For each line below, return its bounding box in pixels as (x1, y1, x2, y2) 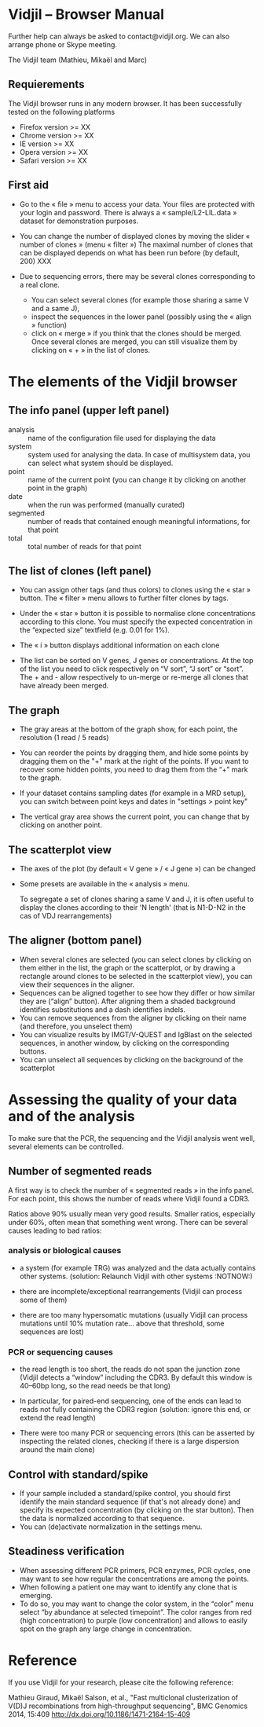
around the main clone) (19, 1445, 95, 1454)
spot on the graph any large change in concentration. (19, 1624, 192, 1633)
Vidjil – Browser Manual (8, 5, 165, 24)
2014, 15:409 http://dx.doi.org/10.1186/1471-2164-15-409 (8, 1709, 191, 1718)
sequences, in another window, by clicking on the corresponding (19, 1038, 229, 1047)
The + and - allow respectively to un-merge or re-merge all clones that (19, 673, 249, 682)
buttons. (19, 1047, 47, 1056)
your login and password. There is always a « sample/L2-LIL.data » (19, 207, 237, 217)
